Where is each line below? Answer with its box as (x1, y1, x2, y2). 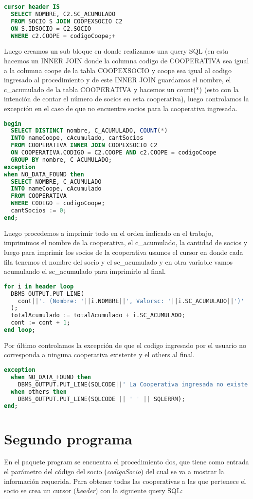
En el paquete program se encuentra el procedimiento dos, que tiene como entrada (4, 457, 249, 467)
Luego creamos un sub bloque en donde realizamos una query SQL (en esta (4, 46, 229, 56)
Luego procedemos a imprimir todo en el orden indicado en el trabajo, (4, 228, 213, 238)
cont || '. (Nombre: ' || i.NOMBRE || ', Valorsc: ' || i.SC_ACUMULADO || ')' (18, 297, 245, 305)
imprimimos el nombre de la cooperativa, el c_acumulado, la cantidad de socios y (4, 237, 248, 248)
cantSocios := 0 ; (11, 207, 67, 214)
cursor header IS (4, 3, 60, 10)
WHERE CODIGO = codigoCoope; (11, 200, 105, 207)
